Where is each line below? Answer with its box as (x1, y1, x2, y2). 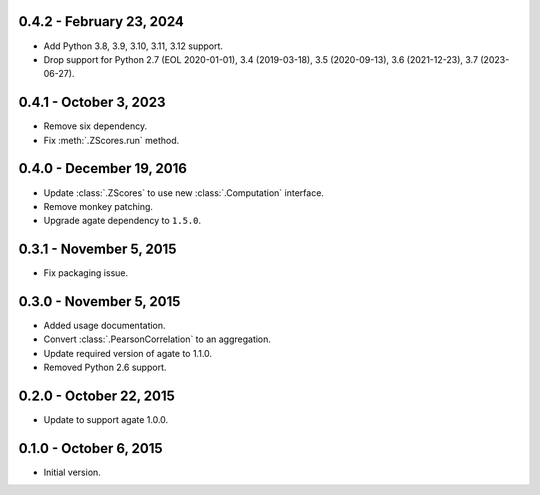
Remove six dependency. (43, 120, 148, 132)
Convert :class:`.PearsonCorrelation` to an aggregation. (43, 333, 272, 345)
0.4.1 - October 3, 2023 (18, 94, 166, 111)
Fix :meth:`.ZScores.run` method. (43, 134, 180, 146)
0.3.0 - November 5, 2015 (18, 293, 181, 310)
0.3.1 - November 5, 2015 (18, 241, 177, 258)
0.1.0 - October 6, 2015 (18, 440, 164, 457)
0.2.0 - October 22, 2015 (18, 388, 175, 405)
